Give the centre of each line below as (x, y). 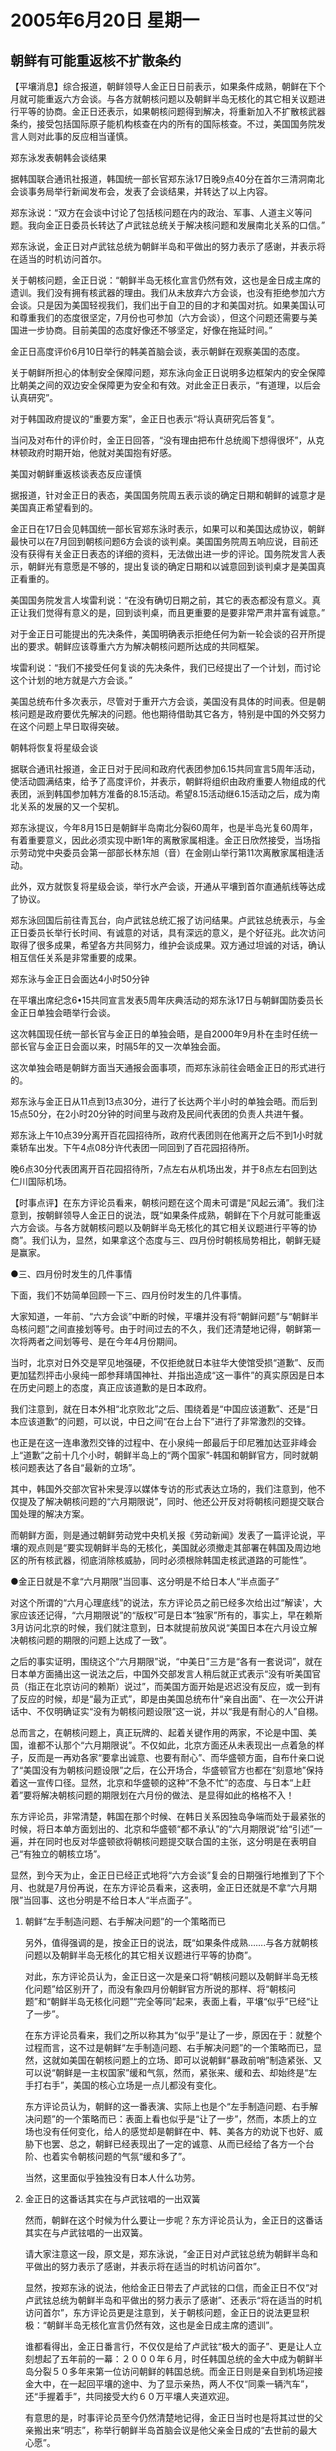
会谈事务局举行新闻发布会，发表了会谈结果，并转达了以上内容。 (141, 191)
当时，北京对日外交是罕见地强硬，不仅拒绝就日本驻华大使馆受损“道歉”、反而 (167, 1362)
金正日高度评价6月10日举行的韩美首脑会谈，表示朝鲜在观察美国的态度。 (158, 351)
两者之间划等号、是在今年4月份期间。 (105, 1341)
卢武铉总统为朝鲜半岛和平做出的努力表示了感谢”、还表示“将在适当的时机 (173, 2300)
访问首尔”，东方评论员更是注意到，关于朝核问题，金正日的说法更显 (162, 2312)
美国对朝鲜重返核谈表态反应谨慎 (76, 474)
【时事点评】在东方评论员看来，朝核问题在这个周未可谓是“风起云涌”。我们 (163, 1202)
